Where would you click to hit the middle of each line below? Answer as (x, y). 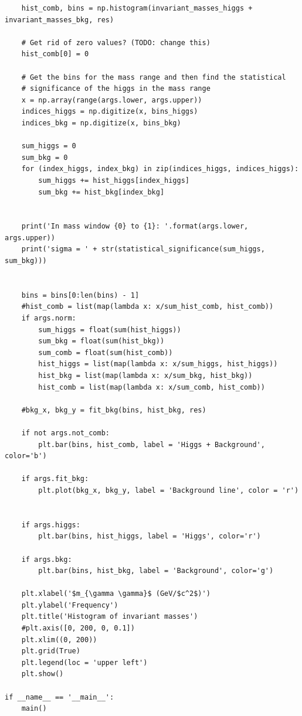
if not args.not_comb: (65, 433)
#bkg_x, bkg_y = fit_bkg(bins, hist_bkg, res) (114, 410)
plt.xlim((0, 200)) (59, 640)
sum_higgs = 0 (49, 146)
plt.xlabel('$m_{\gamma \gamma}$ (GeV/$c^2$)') (116, 594)
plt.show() (43, 674)
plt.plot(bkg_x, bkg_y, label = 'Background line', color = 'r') (169, 490)
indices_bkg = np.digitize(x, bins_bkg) (101, 123)
